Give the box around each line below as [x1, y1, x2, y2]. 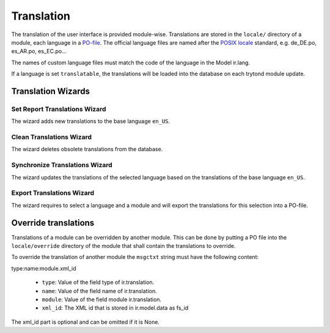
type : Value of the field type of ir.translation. [42, 279, 155, 286]
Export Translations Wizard [11, 189, 95, 197]
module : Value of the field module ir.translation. [42, 296, 162, 303]
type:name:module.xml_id [11, 264, 76, 272]
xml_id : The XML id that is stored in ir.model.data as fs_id [42, 304, 189, 312]
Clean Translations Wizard [11, 133, 92, 141]
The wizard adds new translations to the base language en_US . [11, 118, 170, 125]
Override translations [11, 217, 95, 228]
